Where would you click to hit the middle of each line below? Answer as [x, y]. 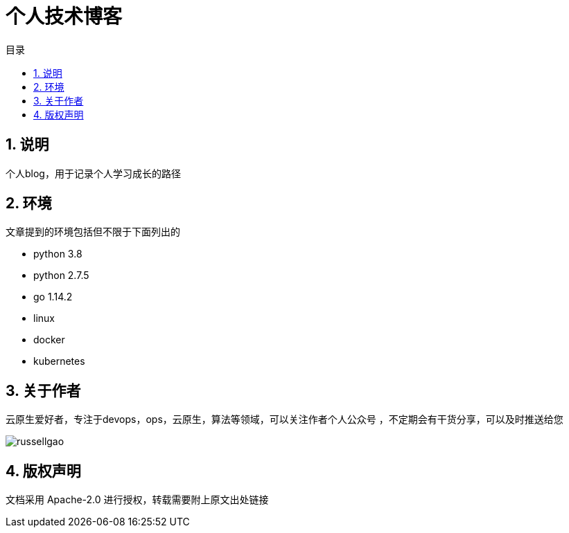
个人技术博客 [64, 17]
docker [49, 340]
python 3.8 [58, 254]
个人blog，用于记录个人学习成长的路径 [93, 173]
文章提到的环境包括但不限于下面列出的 [93, 232]
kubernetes [59, 361]
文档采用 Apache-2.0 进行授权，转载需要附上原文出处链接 [137, 500]
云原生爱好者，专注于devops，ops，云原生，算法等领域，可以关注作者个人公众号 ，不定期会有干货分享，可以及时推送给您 [284, 419]
